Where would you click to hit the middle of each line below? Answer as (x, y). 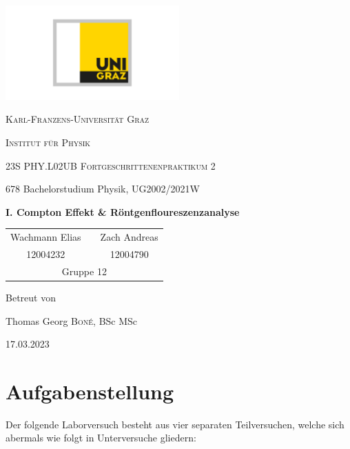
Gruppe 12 (84, 271)
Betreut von (31, 297)
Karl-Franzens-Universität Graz (78, 119)
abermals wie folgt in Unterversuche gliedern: (101, 438)
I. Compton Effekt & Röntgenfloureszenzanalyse (123, 211)
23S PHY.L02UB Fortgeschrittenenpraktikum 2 (111, 165)
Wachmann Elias (46, 237)
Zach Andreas (129, 237)
